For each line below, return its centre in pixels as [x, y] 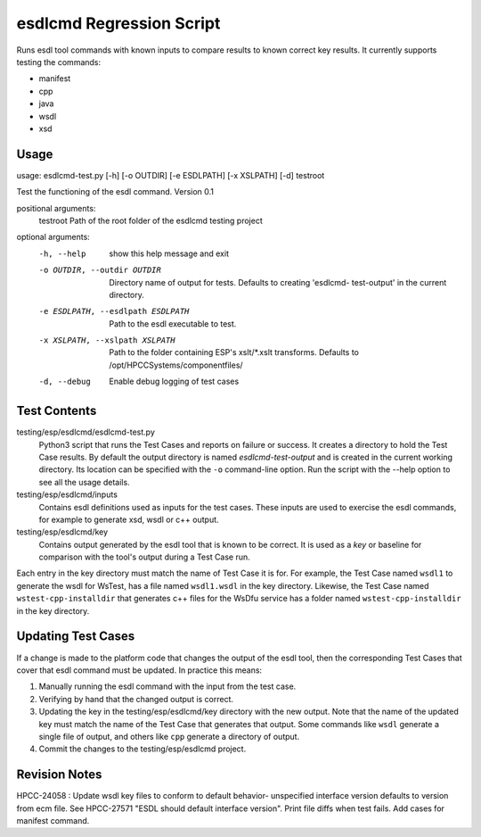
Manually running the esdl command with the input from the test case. [167, 686]
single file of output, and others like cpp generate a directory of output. [169, 736]
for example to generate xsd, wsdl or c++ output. [129, 519]
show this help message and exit [169, 253]
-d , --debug [65, 382]
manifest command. [53, 820]
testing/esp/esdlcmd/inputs [67, 494]
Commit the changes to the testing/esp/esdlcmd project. [143, 749]
